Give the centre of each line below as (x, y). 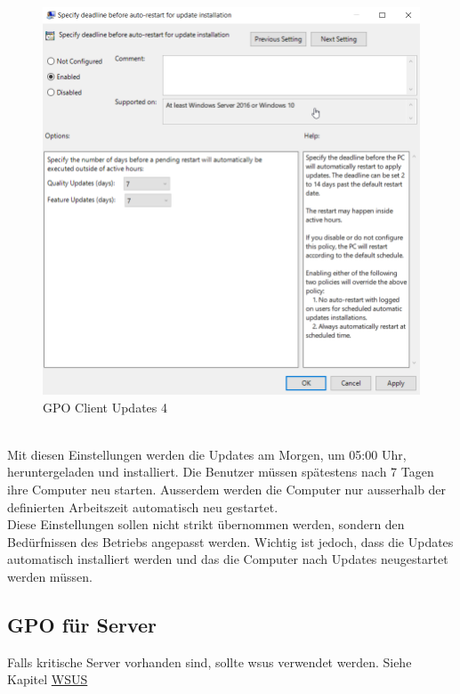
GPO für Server (82, 624)
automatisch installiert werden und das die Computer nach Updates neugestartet (228, 559)
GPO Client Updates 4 (105, 407)
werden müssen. (50, 576)
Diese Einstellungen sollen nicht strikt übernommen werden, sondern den (206, 524)
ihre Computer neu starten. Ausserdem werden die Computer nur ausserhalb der (227, 489)
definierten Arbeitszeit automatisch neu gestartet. (143, 506)
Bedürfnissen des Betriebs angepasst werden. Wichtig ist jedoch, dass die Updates (230, 541)
